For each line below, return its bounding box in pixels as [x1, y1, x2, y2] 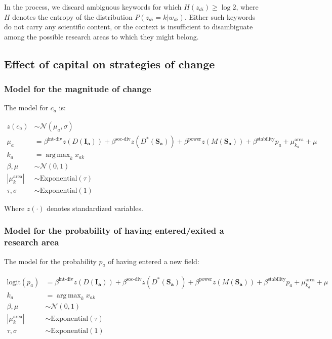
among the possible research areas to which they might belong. [4, 31, 199, 41]
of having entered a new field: [108, 256, 199, 266]
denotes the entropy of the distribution [12, 11, 133, 22]
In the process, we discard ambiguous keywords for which [4, 2, 182, 12]
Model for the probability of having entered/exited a [4, 224, 224, 237]
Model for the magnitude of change [4, 82, 151, 95]
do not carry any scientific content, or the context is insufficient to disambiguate [4, 21, 253, 32]
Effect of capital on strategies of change [4, 56, 215, 71]
